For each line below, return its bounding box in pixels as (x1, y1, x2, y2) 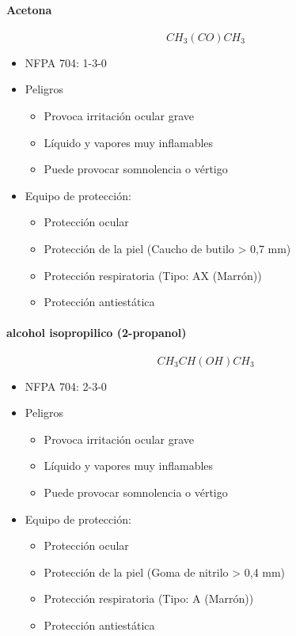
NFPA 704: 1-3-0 (25, 54, 107, 70)
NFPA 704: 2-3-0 (25, 377, 107, 394)
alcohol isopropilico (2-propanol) (6, 324, 187, 341)
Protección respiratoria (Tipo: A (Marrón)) (44, 590, 254, 607)
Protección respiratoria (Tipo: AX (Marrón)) (44, 267, 262, 283)
